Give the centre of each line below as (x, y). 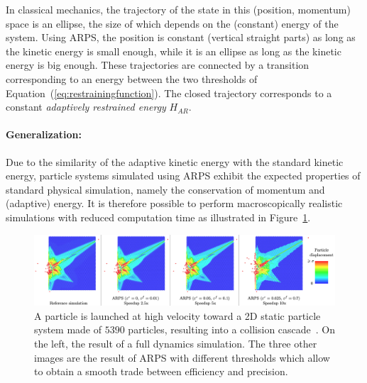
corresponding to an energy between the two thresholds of (132, 78)
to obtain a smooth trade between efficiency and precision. (161, 371)
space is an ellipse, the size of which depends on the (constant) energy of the (172, 23)
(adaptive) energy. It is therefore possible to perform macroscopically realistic (174, 203)
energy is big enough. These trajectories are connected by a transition (158, 65)
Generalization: (44, 134)
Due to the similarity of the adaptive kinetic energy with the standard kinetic (175, 161)
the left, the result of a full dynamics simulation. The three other (176, 343)
